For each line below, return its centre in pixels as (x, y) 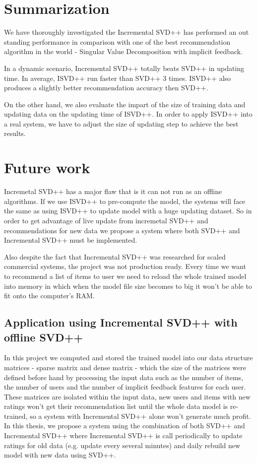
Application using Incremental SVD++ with (121, 322)
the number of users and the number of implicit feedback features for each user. (125, 387)
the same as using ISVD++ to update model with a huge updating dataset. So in (128, 211)
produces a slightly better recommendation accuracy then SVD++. (106, 88)
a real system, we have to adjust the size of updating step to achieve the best (121, 123)
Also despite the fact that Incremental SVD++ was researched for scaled (115, 256)
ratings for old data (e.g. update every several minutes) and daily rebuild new (122, 445)
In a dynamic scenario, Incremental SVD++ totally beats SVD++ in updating (124, 68)
